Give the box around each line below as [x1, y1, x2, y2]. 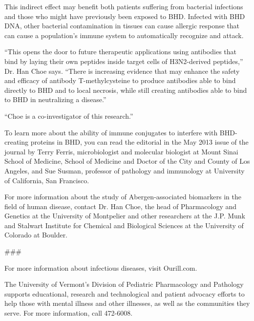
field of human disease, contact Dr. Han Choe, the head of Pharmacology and [4, 201, 237, 211]
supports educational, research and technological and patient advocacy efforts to [4, 288, 245, 299]
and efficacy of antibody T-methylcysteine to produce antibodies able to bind [4, 75, 236, 86]
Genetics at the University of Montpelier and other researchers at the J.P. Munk [4, 211, 245, 221]
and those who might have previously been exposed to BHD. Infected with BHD [4, 11, 245, 21]
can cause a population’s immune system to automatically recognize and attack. [4, 30, 244, 40]
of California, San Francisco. [4, 175, 89, 185]
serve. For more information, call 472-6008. [4, 308, 133, 318]
